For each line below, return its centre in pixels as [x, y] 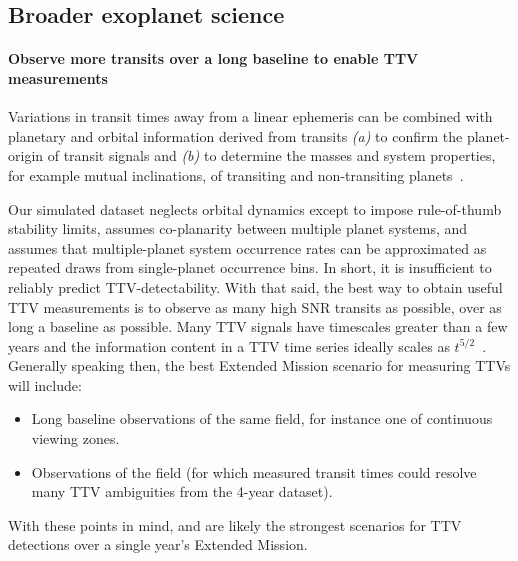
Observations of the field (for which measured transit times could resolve [254, 471]
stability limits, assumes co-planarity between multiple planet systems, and [238, 228]
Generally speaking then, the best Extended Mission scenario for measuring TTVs [259, 365]
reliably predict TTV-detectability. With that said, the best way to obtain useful [255, 286]
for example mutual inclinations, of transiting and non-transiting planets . [236, 174]
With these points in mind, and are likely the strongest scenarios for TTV [235, 524]
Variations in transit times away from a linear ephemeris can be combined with [250, 116]
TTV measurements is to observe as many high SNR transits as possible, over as [255, 306]
